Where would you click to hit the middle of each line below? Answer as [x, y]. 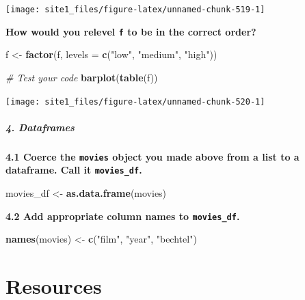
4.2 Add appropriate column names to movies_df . [123, 216]
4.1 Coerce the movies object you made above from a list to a [152, 156]
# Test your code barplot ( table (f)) [82, 77]
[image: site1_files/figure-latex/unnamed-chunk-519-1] [135, 10]
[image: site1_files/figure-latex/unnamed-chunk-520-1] [135, 101]
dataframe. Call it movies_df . [74, 170]
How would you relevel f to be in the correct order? [131, 31]
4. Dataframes [40, 127]
